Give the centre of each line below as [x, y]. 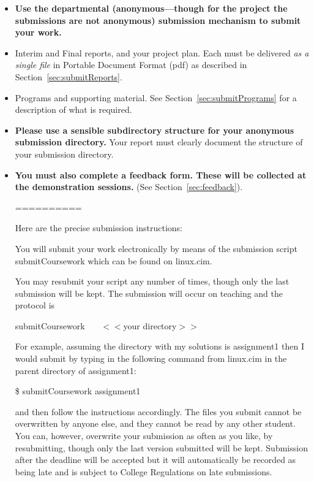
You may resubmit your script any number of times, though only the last [152, 281]
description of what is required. [73, 109]
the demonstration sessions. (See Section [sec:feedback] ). [129, 187]
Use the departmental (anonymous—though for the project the [151, 8]
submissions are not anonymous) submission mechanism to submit [158, 20]
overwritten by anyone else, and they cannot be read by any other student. [155, 423]
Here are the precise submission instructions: [99, 228]
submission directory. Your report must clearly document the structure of [159, 142]
